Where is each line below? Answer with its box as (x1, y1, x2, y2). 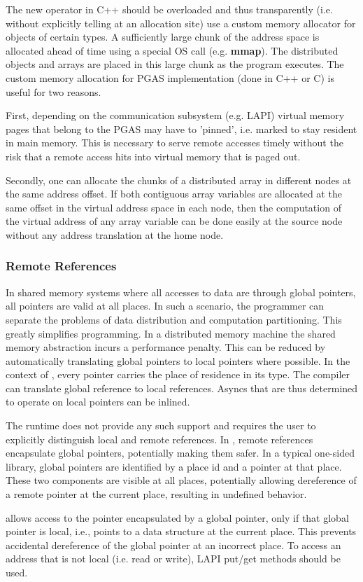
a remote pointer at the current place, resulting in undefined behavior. (6, 487, 307, 501)
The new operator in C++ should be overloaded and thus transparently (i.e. (6, 2, 333, 16)
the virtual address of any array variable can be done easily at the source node (6, 214, 343, 228)
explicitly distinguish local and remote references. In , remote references (6, 431, 313, 446)
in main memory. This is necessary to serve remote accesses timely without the (6, 135, 343, 150)
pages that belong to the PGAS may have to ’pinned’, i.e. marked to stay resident (6, 121, 357, 136)
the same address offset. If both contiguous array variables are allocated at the (6, 186, 342, 201)
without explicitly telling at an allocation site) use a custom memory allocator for (6, 15, 356, 30)
